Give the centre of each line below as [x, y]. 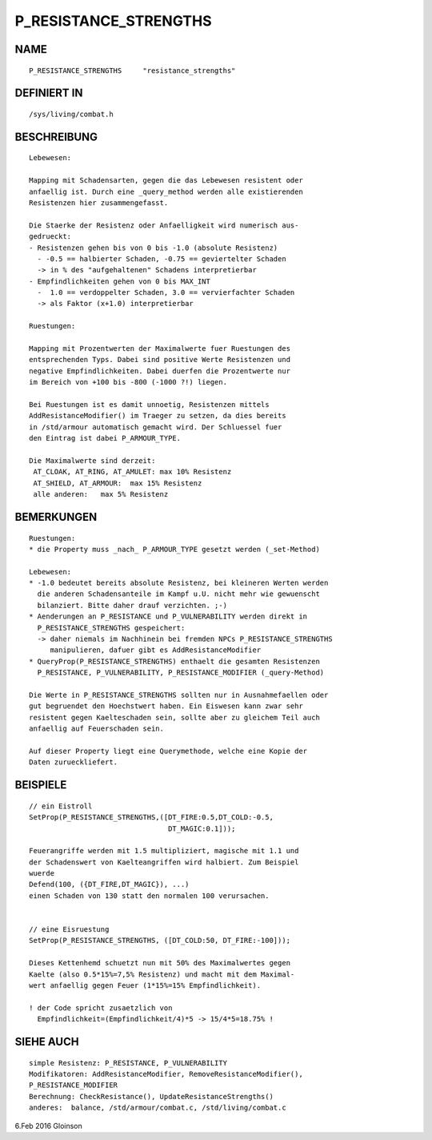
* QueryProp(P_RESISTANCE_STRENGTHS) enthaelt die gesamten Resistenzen [174, 661]
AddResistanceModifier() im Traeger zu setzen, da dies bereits [158, 416]
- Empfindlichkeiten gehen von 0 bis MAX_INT [120, 281]
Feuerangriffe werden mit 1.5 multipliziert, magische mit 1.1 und [164, 851]
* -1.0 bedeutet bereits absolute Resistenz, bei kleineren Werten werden [179, 583]
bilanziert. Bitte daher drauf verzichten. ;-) [132, 605]
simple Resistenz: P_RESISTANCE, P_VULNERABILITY [128, 1063]
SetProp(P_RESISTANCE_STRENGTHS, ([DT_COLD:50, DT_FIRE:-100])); [160, 941]
